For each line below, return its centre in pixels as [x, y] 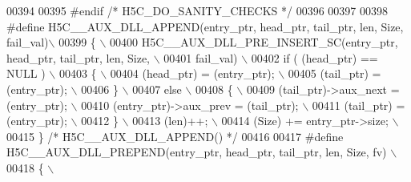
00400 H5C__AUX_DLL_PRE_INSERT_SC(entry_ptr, [254, 42]
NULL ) [26, 73]
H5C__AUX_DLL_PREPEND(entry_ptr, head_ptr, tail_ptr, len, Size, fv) [197, 152]
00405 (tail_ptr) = [334, 73]
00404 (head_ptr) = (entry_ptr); [192, 73]
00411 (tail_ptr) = [359, 105]
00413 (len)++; [170, 121]
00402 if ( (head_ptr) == [314, 57]
